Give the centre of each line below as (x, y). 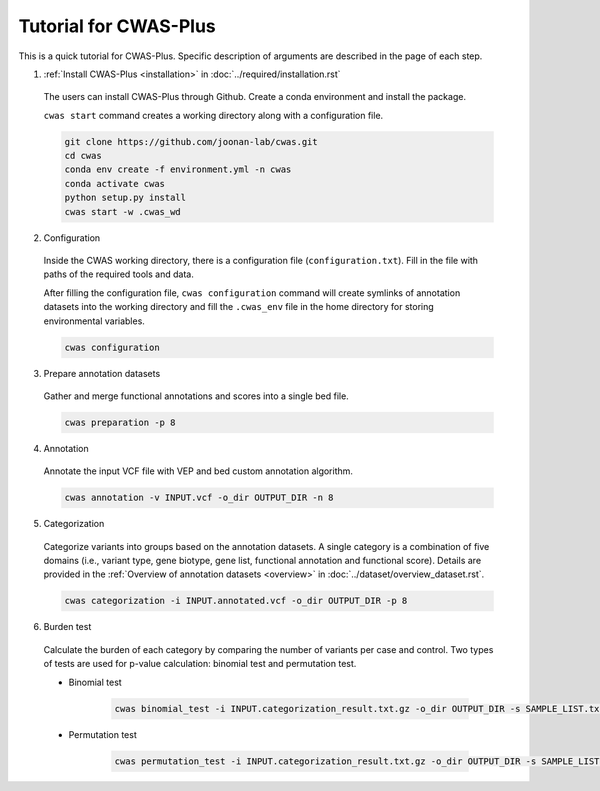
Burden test (67, 627)
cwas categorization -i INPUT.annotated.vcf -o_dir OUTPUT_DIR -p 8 (236, 601)
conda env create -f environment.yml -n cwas (178, 169)
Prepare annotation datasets (102, 373)
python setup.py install (125, 198)
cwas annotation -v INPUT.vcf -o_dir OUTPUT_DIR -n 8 (199, 498)
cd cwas (83, 156)
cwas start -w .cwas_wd (123, 211)
